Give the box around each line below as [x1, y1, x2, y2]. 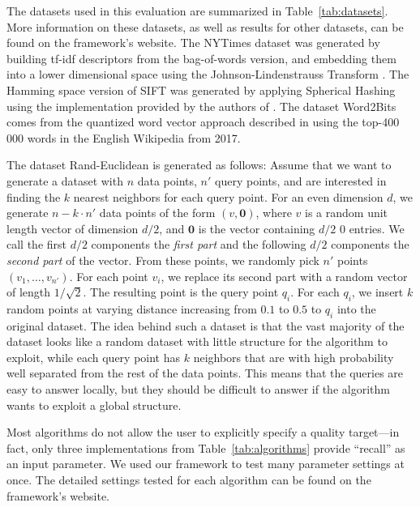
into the [336, 300, 376, 317]
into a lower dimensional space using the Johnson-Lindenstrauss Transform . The [6, 66, 409, 83]
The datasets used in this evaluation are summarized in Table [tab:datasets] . [6, 2, 388, 19]
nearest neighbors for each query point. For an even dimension [73, 188, 384, 205]
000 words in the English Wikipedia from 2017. [6, 129, 241, 146]
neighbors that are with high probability [193, 348, 394, 365]
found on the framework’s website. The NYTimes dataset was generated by [6, 34, 380, 51]
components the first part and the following [91, 236, 306, 253]
